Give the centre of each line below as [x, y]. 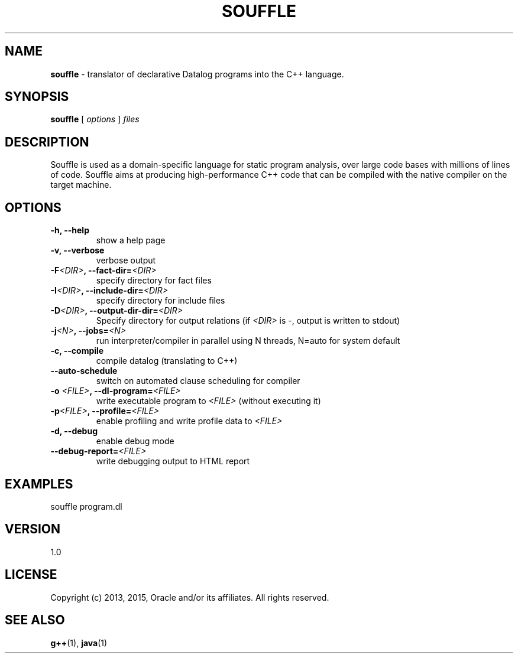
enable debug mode [135, 441]
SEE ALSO [35, 620]
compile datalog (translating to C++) [167, 361]
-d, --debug [74, 431]
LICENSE [31, 575]
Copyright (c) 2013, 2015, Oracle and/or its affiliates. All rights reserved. [190, 597]
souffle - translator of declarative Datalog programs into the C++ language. [197, 74]
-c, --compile [77, 351]
